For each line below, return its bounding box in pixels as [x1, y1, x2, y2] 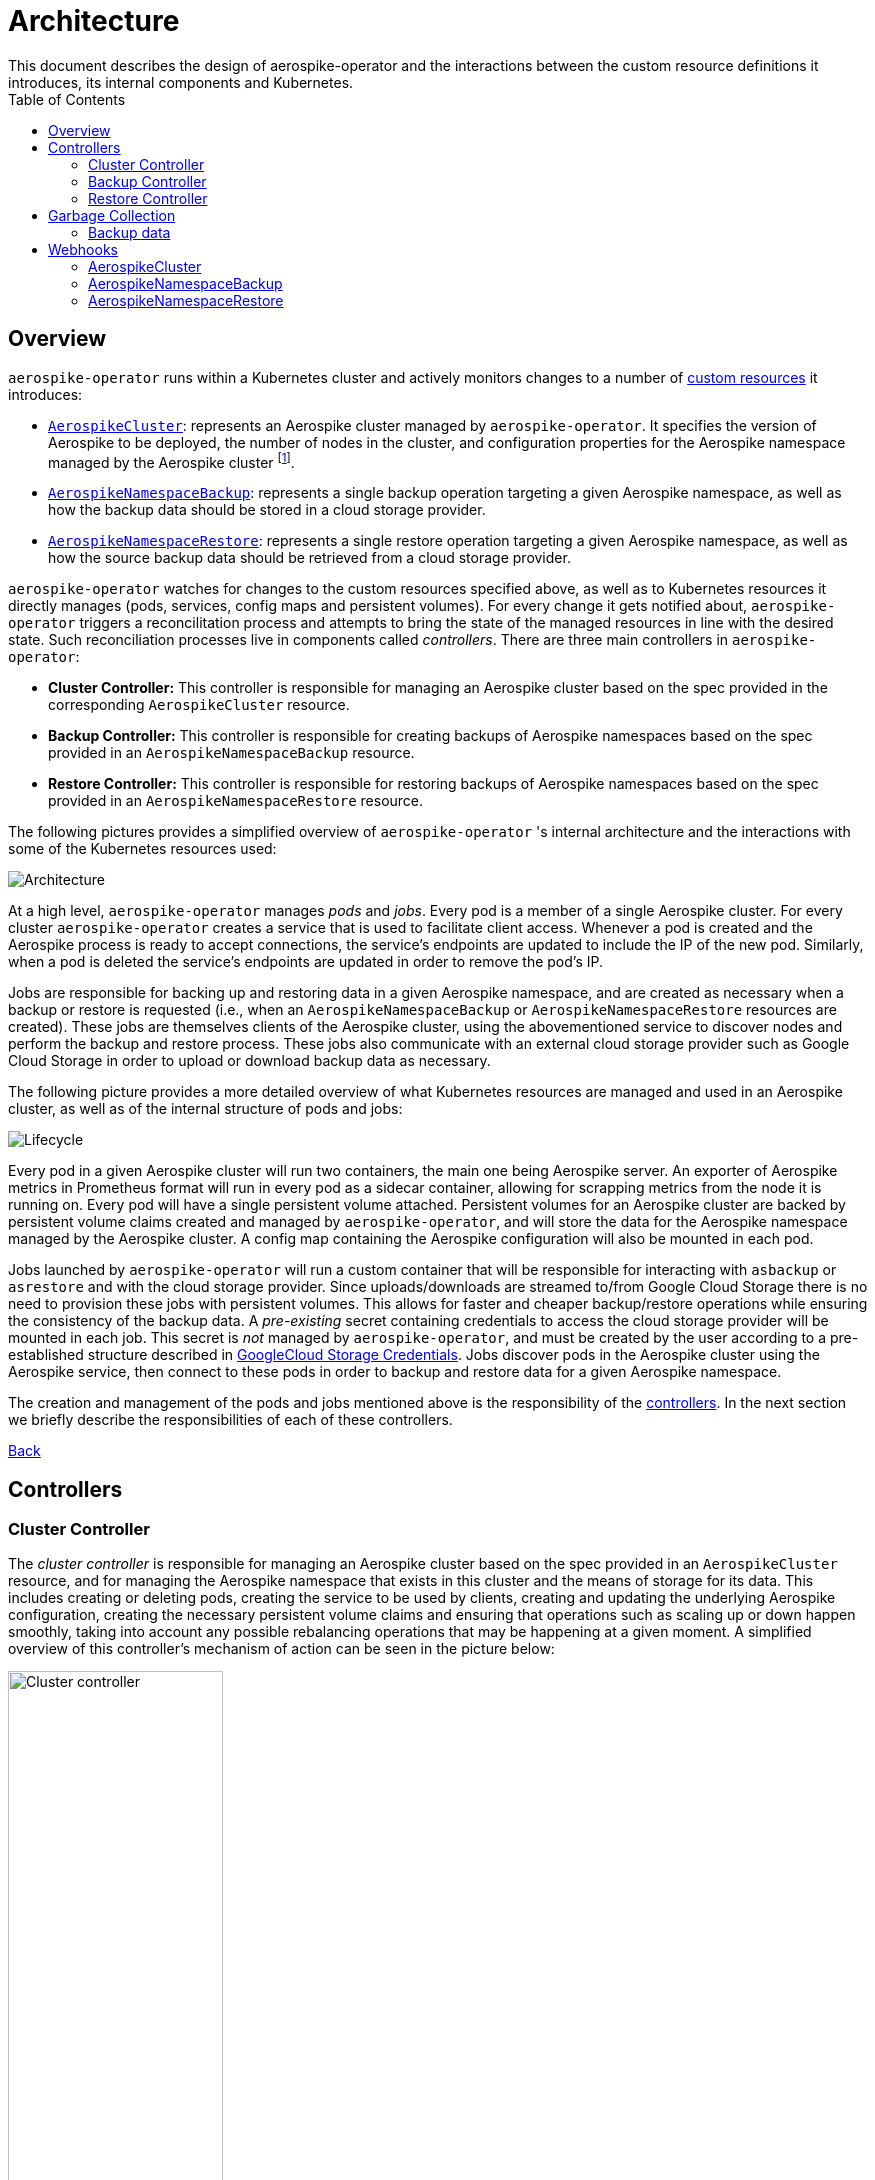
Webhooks [48, 240, 118, 258]
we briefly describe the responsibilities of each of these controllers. [8, 1411, 453, 1429]
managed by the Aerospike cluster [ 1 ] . [48, 450, 295, 471]
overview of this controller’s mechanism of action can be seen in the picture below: [8, 1640, 555, 1658]
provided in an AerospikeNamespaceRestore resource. [48, 792, 424, 810]
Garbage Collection [48, 206, 176, 224]
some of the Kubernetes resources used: [8, 840, 277, 858]
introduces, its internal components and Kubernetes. [8, 73, 354, 91]
